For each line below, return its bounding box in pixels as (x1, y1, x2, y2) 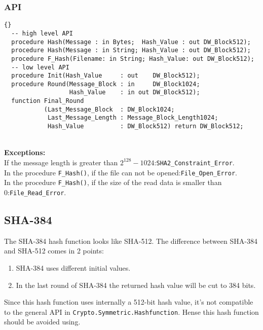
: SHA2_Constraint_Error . (154, 157, 235, 167)
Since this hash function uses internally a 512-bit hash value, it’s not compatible (4, 297, 253, 307)
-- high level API (11, 29, 73, 37)
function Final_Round (11, 97, 84, 105)
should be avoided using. (4, 316, 81, 327)
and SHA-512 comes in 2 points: (4, 245, 104, 256)
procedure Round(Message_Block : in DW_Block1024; (11, 80, 200, 88)
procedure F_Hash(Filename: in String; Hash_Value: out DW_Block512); (11, 55, 254, 62)
